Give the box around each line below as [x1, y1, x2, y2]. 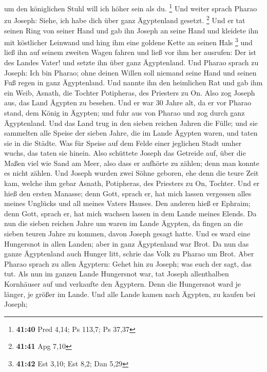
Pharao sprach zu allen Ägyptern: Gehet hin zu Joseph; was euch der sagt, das [4, 258, 252, 269]
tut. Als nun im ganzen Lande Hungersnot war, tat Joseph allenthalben [4, 268, 229, 279]
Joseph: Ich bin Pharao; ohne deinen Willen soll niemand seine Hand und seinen [4, 67, 257, 78]
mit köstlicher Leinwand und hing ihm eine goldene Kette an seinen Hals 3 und [4, 35, 253, 47]
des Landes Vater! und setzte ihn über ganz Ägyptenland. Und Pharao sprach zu [4, 57, 259, 67]
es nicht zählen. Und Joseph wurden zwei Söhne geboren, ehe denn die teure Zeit [4, 168, 259, 178]
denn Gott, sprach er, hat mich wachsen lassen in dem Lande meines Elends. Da [4, 208, 257, 218]
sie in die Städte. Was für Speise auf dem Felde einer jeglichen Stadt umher [4, 137, 242, 148]
